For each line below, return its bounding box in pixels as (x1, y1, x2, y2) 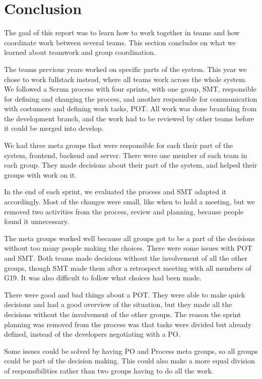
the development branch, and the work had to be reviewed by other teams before (4, 113, 254, 123)
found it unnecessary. (4, 216, 69, 226)
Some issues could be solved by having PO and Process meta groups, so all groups (4, 345, 258, 356)
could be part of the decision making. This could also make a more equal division (4, 355, 255, 366)
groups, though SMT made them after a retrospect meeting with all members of (4, 262, 251, 273)
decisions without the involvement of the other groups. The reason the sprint (4, 309, 241, 319)
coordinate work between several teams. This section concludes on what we (4, 37, 236, 47)
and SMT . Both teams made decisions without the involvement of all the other (4, 253, 248, 263)
